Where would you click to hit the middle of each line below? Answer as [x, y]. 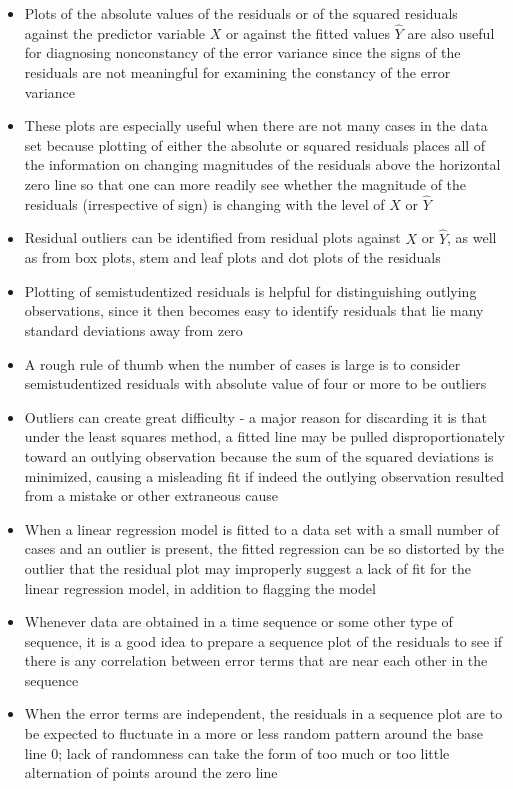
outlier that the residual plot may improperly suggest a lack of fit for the [247, 567]
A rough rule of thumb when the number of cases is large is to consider [242, 363]
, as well [472, 237]
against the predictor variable [115, 32]
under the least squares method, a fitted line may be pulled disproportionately [264, 436]
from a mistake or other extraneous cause [151, 495]
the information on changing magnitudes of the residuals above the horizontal [262, 164]
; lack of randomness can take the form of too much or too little [254, 752]
